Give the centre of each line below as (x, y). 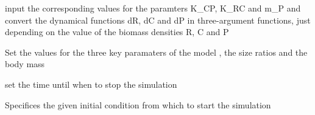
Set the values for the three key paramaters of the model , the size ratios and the (156, 52)
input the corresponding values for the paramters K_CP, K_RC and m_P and (153, 8)
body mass (25, 64)
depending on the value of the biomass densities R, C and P (117, 32)
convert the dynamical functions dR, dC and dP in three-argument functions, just (158, 20)
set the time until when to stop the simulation (91, 84)
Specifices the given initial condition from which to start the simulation (138, 104)
